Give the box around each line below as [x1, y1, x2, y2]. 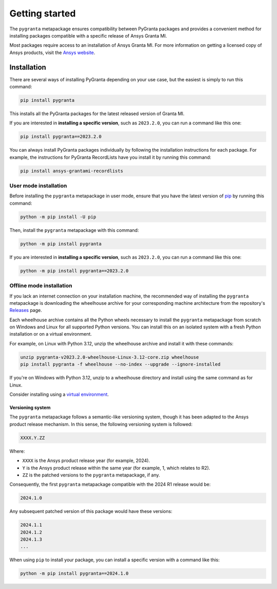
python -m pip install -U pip [20, 214, 96, 219]
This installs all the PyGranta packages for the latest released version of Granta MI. [9, 111, 185, 117]
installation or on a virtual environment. [9, 331, 92, 337]
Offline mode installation [9, 282, 72, 289]
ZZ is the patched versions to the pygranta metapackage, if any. [22, 472, 160, 478]
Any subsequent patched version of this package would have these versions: [9, 508, 173, 514]
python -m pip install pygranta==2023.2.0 [20, 268, 129, 273]
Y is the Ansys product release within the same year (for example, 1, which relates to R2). [22, 465, 210, 471]
